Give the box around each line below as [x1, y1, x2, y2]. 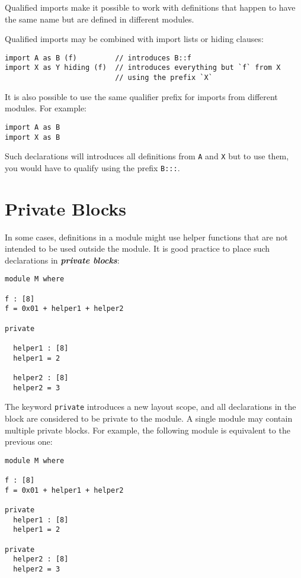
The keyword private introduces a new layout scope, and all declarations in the [5, 400, 296, 413]
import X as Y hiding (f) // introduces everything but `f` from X [5, 63, 281, 72]
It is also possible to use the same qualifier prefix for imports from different [5, 90, 278, 102]
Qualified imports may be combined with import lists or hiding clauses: [5, 33, 264, 45]
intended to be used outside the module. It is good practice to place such [5, 242, 270, 255]
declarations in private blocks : [5, 253, 120, 266]
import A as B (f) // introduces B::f [5, 53, 191, 62]
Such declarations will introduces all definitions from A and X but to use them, [5, 150, 289, 162]
